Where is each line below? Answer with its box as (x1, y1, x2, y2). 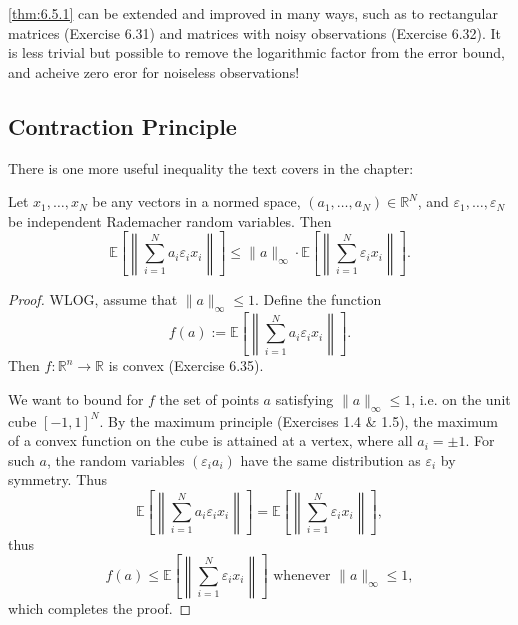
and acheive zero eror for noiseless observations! (8, 61, 300, 82)
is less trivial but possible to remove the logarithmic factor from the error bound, (8, 42, 505, 63)
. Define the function (254, 288, 382, 309)
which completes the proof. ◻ (8, 597, 192, 618)
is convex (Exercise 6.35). (108, 355, 264, 376)
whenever (273, 568, 331, 583)
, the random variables (46, 449, 185, 470)
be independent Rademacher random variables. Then (8, 210, 332, 231)
